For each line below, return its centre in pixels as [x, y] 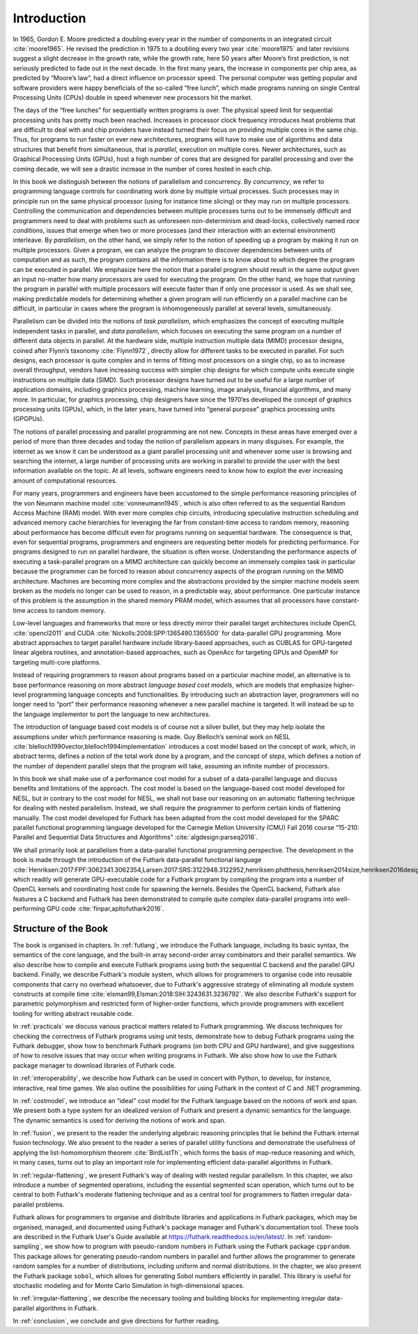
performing [29, 909]
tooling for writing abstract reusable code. [73, 1013]
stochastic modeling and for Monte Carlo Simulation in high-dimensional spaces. [129, 1285]
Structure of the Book [61, 929]
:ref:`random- [314, 1236]
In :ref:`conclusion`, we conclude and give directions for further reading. [116, 1321]
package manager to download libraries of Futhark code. [94, 1065]
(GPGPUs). [29, 419]
